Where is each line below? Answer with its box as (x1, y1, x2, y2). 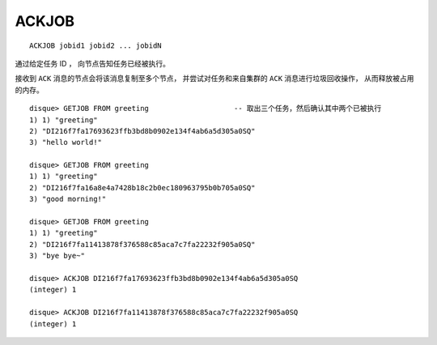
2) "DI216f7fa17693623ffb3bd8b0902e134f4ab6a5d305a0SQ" (29, 126, 256, 135)
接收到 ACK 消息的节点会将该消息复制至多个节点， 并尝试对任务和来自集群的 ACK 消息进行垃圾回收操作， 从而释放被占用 (15, 74, 414, 83)
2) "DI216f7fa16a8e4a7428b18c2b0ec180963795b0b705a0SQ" (29, 183, 256, 192)
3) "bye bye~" (29, 251, 85, 261)
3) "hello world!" (29, 138, 103, 147)
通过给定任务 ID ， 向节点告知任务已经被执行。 (15, 58, 170, 68)
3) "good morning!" (29, 194, 107, 204)
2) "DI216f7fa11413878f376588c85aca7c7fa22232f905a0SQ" (29, 240, 256, 249)
